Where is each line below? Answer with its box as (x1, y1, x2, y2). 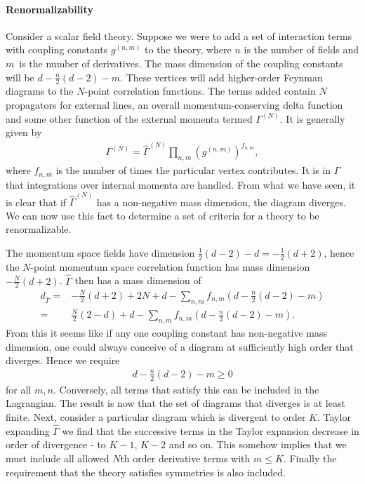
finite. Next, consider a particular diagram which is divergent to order (6, 409, 306, 424)
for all (6, 382, 32, 396)
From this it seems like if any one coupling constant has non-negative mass (6, 325, 328, 340)
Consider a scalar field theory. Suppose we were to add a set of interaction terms (6, 28, 352, 43)
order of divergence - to (6, 437, 106, 452)
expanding (6, 423, 50, 438)
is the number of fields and (244, 42, 359, 57)
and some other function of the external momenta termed (6, 111, 253, 126)
